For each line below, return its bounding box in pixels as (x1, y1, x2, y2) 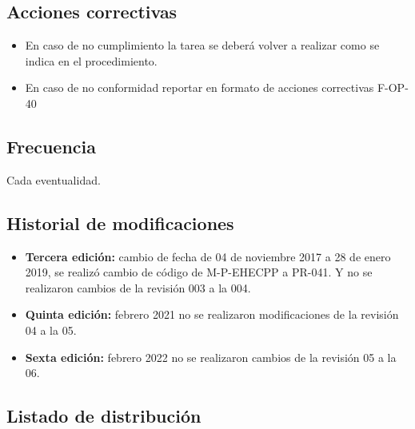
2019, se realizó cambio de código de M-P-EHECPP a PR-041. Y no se (25, 264, 373, 280)
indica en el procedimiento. (25, 52, 158, 69)
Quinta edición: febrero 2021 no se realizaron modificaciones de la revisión (25, 306, 399, 323)
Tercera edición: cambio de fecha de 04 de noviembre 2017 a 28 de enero (25, 248, 391, 264)
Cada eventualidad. (6, 171, 101, 188)
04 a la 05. (25, 321, 77, 338)
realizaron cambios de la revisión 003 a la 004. (25, 279, 251, 296)
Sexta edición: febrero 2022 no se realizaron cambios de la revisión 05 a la (25, 348, 397, 365)
